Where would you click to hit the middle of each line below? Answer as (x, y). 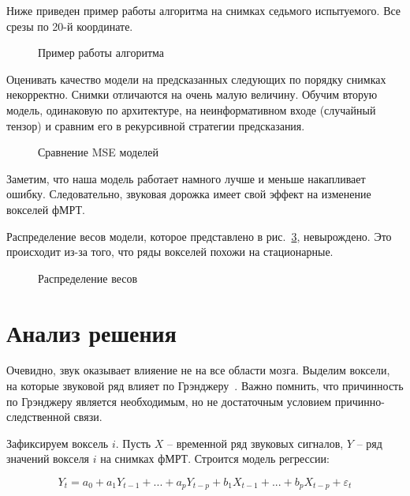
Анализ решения (91, 332)
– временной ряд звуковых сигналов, (255, 443)
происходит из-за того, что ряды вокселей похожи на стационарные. (170, 252)
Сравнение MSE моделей (99, 152)
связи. (88, 417)
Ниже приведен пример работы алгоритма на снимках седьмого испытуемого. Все (204, 10)
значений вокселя (48, 458)
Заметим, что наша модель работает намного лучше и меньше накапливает (186, 178)
